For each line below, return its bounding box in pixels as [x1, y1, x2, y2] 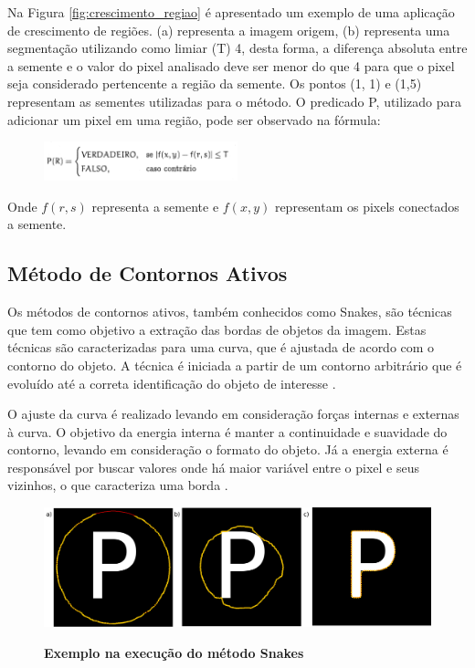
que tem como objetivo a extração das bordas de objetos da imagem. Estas [7, 319, 427, 339]
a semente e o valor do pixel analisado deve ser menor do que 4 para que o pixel [7, 56, 455, 75]
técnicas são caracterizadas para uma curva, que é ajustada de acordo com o [7, 338, 435, 357]
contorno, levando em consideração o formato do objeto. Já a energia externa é [7, 440, 449, 459]
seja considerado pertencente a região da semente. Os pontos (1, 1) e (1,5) [7, 74, 422, 93]
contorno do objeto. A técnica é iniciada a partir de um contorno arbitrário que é [7, 355, 462, 374]
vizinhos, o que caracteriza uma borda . [7, 475, 228, 495]
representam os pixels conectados [274, 196, 459, 215]
